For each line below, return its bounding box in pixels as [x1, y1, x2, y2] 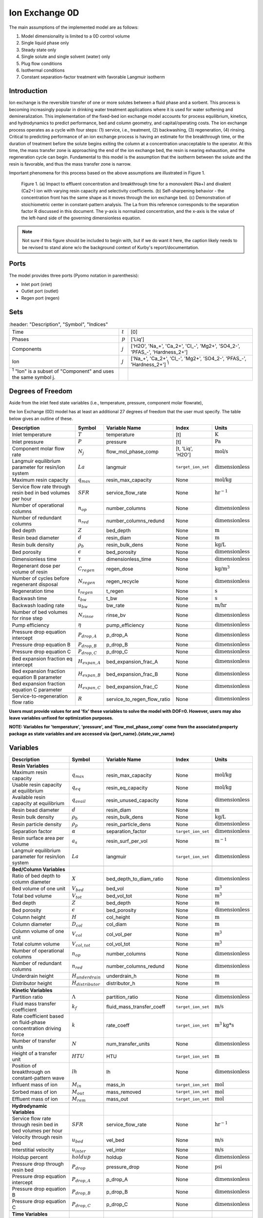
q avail [72, 797, 86, 804]
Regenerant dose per [12, 563, 61, 570]
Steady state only [21, 47, 56, 53]
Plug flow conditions [21, 60, 62, 66]
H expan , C [78, 683, 101, 690]
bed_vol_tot [106, 892, 132, 899]
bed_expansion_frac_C [106, 683, 158, 690]
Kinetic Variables [12, 987, 53, 993]
